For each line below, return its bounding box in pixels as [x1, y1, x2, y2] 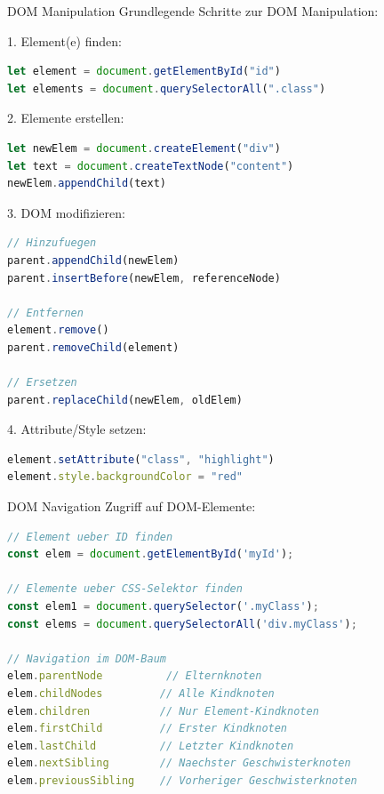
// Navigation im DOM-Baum [7, 652, 166, 665]
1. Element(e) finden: [7, 31, 122, 50]
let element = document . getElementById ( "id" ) [7, 65, 281, 78]
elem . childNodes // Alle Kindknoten [7, 687, 275, 700]
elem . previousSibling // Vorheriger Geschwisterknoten [7, 774, 357, 787]
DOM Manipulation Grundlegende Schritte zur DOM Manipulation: [7, 2, 379, 20]
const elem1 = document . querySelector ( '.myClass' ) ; [7, 600, 319, 614]
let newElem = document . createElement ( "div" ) [7, 141, 281, 155]
